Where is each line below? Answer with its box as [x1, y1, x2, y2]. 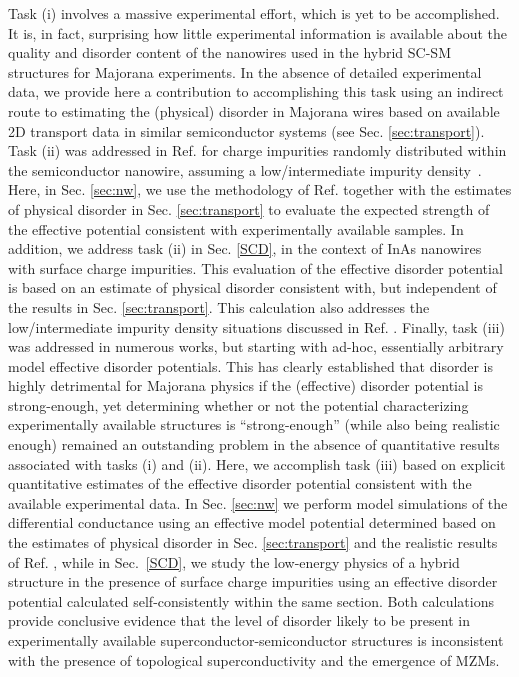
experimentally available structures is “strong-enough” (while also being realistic [8, 414, 500, 435]
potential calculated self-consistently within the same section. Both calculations [8, 590, 494, 611]
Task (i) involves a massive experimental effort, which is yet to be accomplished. [8, 3, 500, 23]
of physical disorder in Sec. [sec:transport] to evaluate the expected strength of [8, 198, 490, 219]
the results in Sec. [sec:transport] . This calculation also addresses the [8, 296, 430, 317]
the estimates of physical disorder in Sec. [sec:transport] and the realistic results [8, 532, 498, 553]
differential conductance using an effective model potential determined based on [8, 512, 496, 533]
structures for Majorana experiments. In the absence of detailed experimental [8, 61, 482, 82]
